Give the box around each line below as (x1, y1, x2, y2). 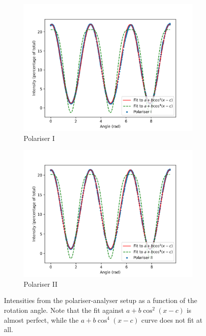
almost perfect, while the (4, 314, 79, 325)
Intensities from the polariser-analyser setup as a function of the (4, 295, 198, 305)
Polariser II (24, 278, 58, 289)
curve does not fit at (141, 314, 203, 325)
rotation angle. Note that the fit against (4, 304, 124, 315)
